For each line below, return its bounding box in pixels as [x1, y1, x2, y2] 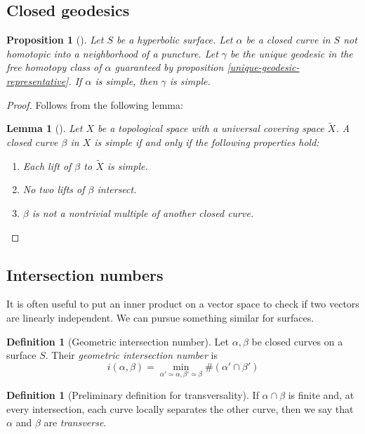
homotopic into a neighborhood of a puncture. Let [6, 46, 218, 60]
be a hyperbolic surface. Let [116, 32, 233, 47]
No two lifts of [22, 182, 85, 197]
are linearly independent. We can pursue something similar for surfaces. [6, 310, 314, 324]
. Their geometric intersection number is [45, 348, 218, 362]
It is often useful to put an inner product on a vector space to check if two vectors [6, 296, 359, 311]
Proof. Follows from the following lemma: [6, 97, 183, 112]
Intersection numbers [6, 263, 164, 285]
